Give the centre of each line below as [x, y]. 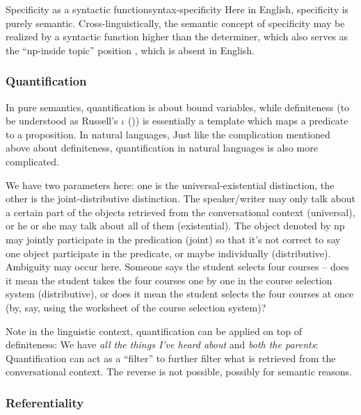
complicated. [32, 161]
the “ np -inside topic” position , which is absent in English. [130, 50]
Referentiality [45, 402]
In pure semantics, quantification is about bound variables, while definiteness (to [178, 107]
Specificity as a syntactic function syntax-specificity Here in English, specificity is [177, 9]
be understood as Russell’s [62, 121]
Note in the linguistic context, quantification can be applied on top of [154, 331]
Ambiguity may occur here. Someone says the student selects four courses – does [177, 267]
